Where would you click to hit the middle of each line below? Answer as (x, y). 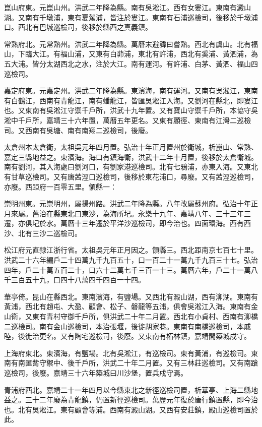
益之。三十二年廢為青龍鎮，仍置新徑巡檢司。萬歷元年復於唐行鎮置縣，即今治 (131, 400)
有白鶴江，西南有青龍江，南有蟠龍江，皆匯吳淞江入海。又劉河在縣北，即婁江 (131, 100)
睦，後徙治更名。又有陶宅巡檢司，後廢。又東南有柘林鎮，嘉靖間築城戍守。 (127, 336)
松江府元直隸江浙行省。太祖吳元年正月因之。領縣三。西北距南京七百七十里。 (131, 250)
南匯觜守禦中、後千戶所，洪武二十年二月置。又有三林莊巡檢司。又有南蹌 (138, 363)
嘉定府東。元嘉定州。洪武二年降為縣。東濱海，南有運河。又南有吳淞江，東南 (131, 90)
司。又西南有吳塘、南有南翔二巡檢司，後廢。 (78, 130)
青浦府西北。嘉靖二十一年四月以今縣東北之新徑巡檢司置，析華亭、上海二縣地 (131, 389)
